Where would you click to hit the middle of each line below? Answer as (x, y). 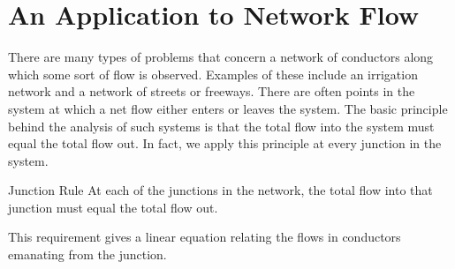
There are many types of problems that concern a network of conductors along (221, 57)
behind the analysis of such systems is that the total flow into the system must (221, 126)
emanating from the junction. (87, 254)
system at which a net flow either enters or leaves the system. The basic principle (228, 108)
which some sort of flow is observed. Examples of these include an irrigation (213, 74)
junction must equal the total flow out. (113, 207)
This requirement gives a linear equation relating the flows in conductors (205, 237)
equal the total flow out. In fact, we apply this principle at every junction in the (225, 143)
